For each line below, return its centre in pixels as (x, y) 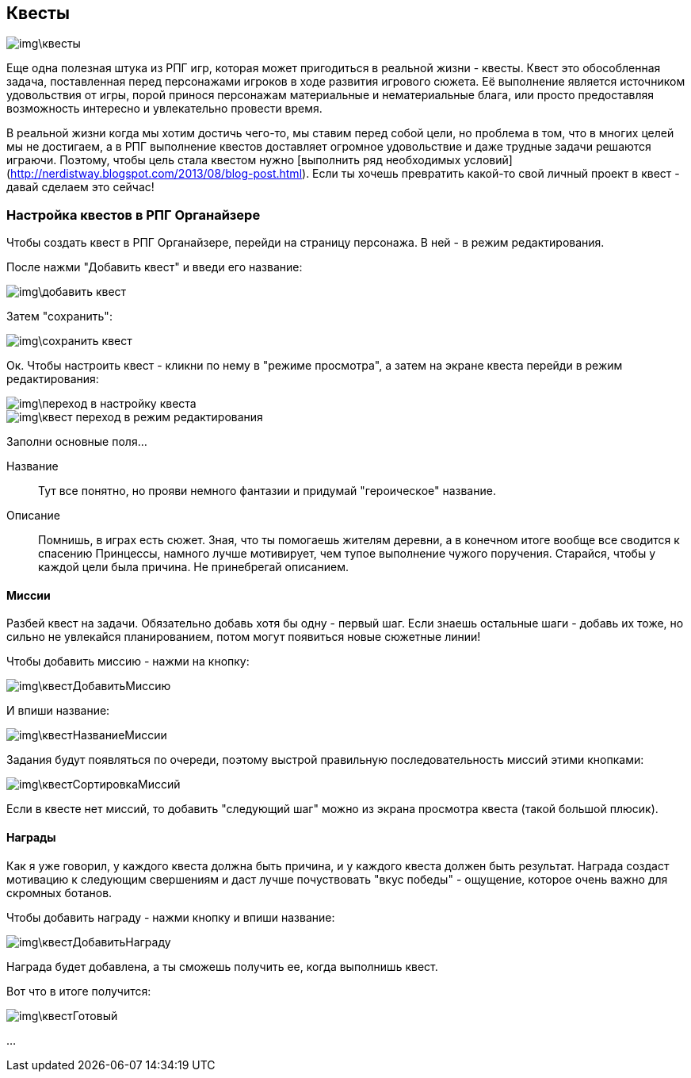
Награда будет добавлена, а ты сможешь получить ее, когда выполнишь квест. (222, 966)
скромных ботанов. (59, 892)
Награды (31, 837)
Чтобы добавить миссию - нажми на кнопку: (128, 662)
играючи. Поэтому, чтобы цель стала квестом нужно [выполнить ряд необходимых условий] (260, 160)
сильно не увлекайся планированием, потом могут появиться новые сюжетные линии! (244, 637)
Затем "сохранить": (59, 316)
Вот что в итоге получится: (79, 991)
